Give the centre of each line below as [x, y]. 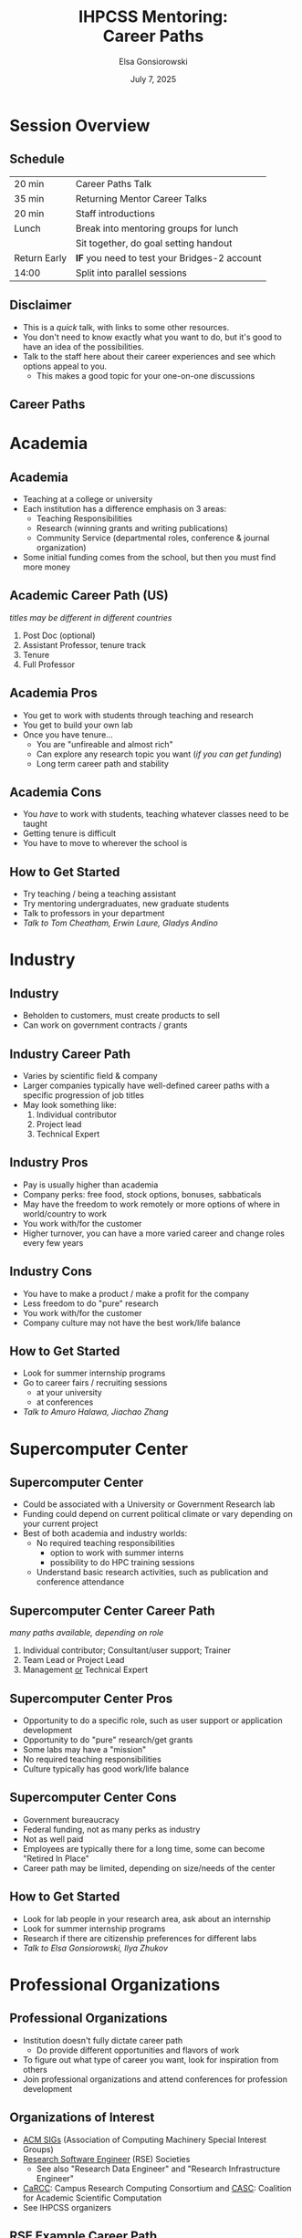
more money [47, 567]
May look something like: [69, 1105]
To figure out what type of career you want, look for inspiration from [151, 2059]
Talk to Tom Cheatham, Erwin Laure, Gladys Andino [120, 923]
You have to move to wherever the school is [105, 843]
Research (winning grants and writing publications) [132, 528]
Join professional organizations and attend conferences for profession [155, 2079]
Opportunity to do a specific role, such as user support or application [152, 1720]
